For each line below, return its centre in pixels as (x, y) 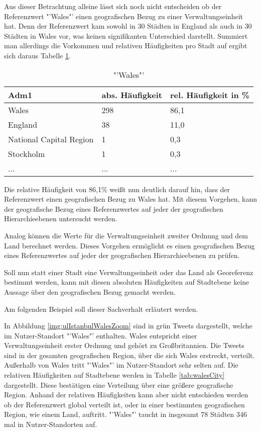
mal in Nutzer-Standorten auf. (51, 424)
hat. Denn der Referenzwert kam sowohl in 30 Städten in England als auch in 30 (128, 26)
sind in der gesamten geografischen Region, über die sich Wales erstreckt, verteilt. (129, 355)
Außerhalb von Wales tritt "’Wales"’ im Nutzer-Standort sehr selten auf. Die (121, 365)
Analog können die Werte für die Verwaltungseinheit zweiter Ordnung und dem (126, 235)
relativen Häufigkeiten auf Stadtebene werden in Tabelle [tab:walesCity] (114, 375)
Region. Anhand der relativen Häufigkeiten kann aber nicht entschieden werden (126, 395)
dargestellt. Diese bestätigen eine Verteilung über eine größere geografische (119, 384)
